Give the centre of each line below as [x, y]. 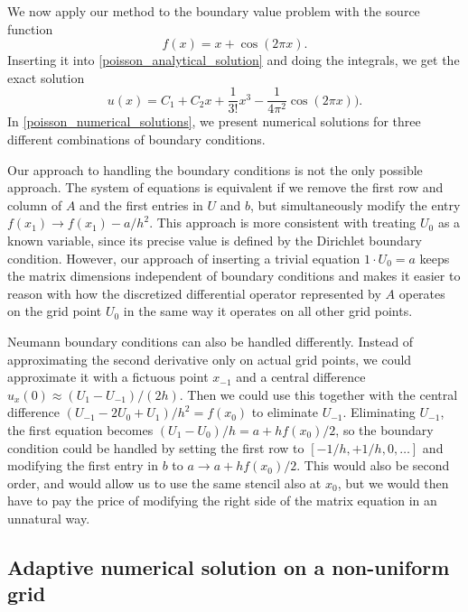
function [30, 28]
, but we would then [393, 482]
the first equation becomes [80, 429]
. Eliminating [379, 412]
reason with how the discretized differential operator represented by [194, 293]
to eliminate [285, 412]
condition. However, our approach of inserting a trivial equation [184, 258]
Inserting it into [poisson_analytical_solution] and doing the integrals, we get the [234, 60]
